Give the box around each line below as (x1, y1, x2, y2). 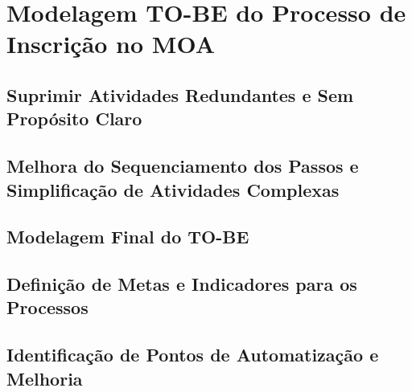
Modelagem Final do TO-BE (6, 224, 249, 249)
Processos (6, 295, 89, 320)
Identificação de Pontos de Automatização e (6, 342, 379, 367)
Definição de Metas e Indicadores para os (6, 272, 357, 296)
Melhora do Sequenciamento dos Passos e (6, 153, 359, 178)
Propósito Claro (6, 106, 142, 131)
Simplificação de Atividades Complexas (6, 177, 340, 202)
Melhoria (6, 365, 83, 390)
